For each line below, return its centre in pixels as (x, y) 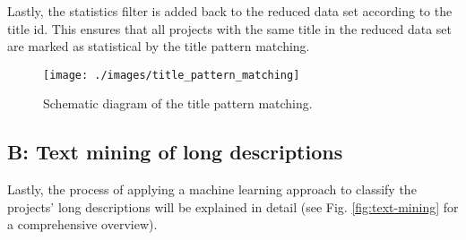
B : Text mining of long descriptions (175, 152)
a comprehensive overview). (82, 224)
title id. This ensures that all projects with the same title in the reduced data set (229, 28)
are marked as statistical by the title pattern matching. (159, 46)
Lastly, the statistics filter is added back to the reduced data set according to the (230, 11)
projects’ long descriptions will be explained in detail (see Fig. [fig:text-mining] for (233, 206)
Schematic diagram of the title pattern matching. (178, 103)
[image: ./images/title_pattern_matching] (172, 75)
